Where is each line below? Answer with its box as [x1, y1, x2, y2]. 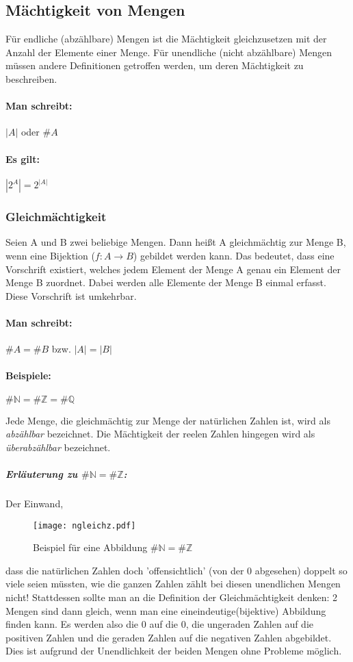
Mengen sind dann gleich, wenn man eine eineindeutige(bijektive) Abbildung [5, 603, 326, 618]
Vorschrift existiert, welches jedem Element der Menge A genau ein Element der [5, 262, 341, 276]
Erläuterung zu [5, 466, 78, 481]
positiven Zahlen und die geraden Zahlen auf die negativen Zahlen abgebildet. [5, 630, 332, 644]
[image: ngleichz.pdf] [33, 520, 136, 531]
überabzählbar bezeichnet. [5, 440, 111, 454]
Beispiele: [5, 368, 51, 383]
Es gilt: [5, 151, 40, 166]
